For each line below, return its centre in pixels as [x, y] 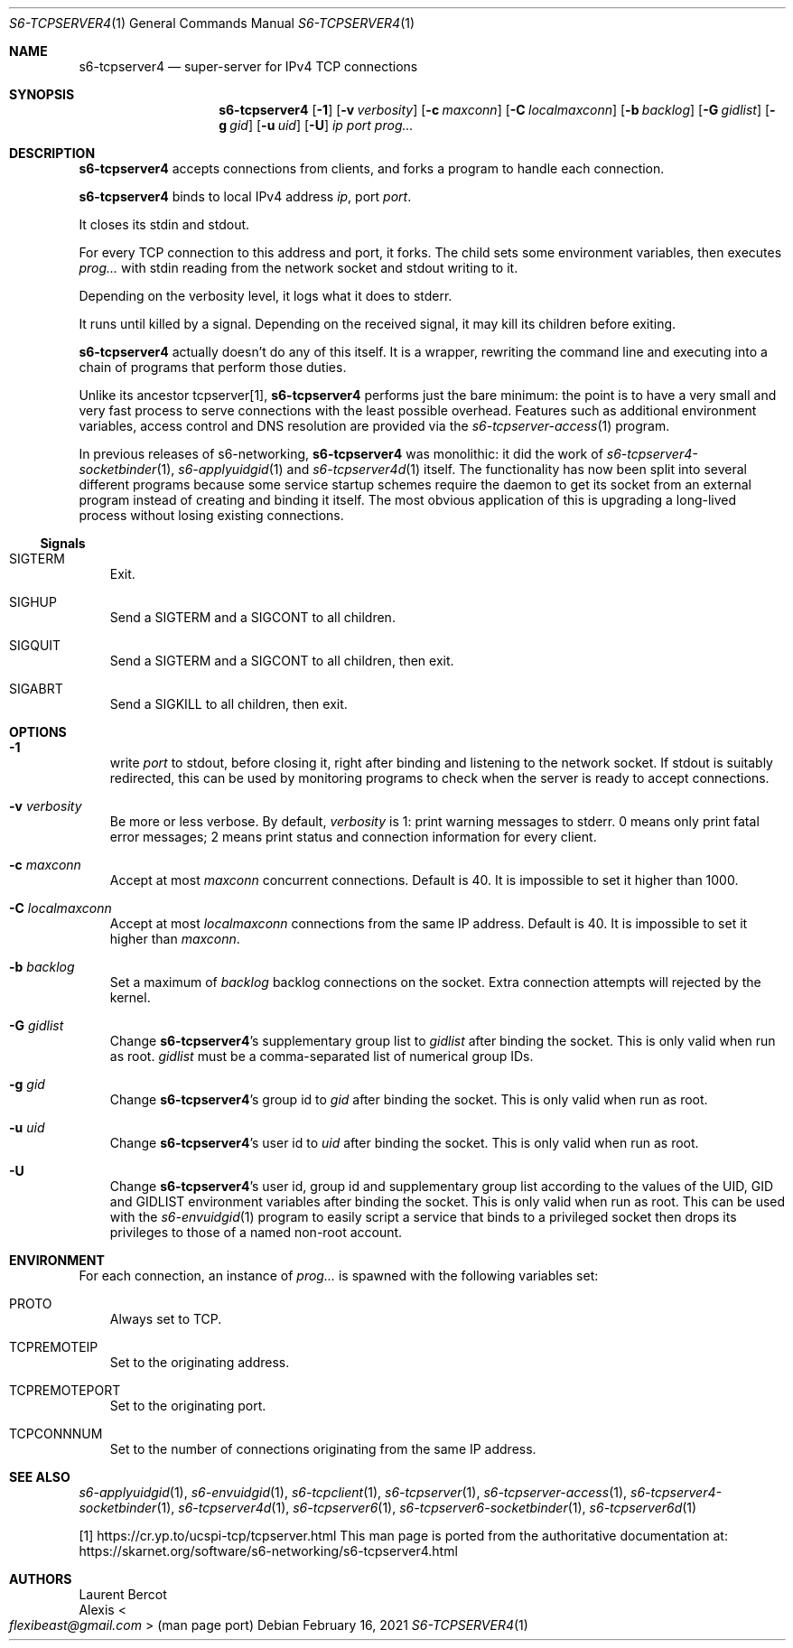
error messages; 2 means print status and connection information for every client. [353, 837]
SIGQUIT [35, 645]
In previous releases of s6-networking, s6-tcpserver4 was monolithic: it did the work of [341, 454]
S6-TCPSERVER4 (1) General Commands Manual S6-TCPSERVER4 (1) [212, 23]
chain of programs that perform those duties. [213, 367]
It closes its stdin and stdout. [164, 224]
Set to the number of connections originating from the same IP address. [323, 1449]
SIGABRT [36, 689]
